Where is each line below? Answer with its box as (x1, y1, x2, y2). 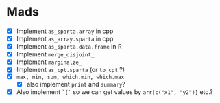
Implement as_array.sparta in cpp (16, 35, 114, 43)
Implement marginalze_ (16, 58, 82, 66)
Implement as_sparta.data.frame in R (16, 43, 122, 51)
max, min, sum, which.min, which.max (16, 73, 125, 81)
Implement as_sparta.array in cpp (16, 27, 114, 35)
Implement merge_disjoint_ (16, 50, 95, 58)
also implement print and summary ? (26, 80, 126, 89)
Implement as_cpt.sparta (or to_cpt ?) (16, 66, 125, 74)
